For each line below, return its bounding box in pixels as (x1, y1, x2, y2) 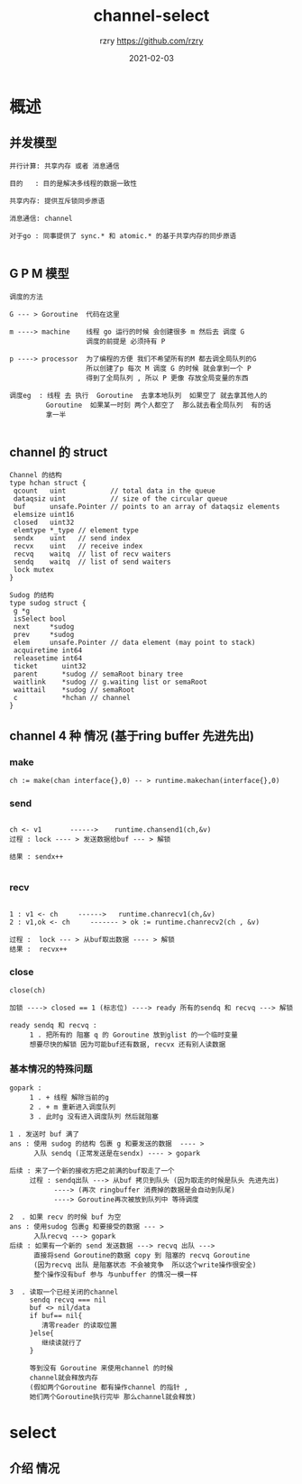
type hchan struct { (9, 479, 87, 488)
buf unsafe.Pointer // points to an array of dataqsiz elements (13, 502, 280, 512)
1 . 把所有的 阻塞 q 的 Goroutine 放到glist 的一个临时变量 (29, 1030, 239, 1039)
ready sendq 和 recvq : (9, 1020, 97, 1029)
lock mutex (13, 566, 54, 575)
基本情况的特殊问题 (9, 1062, 93, 1074)
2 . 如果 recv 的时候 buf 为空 (9, 1212, 122, 1222)
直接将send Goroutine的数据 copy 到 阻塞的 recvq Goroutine (32, 1251, 251, 1260)
